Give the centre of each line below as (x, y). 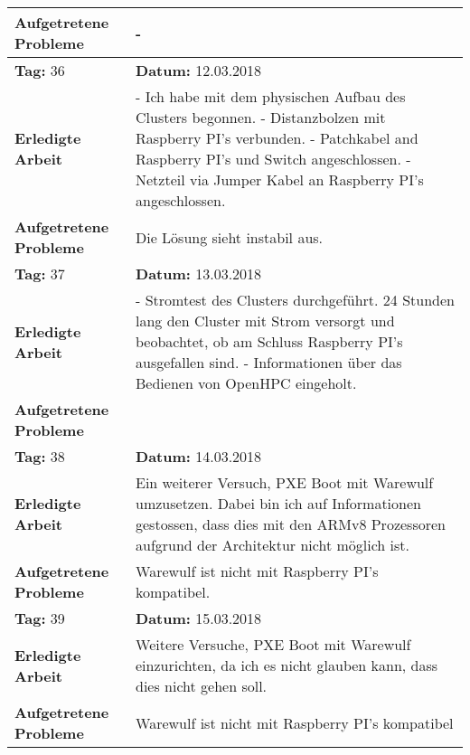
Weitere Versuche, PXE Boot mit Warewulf (273, 644)
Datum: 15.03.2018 (199, 618)
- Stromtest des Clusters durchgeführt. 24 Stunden (296, 300)
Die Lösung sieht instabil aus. (230, 237)
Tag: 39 (40, 618)
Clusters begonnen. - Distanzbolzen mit (261, 117)
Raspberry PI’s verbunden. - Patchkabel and (277, 138)
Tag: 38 (40, 456)
